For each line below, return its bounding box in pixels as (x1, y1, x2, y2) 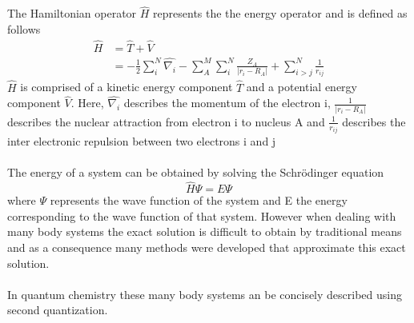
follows (7, 20, 41, 37)
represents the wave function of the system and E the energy (50, 192, 348, 209)
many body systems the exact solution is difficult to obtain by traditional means (7, 223, 402, 240)
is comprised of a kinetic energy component (20, 78, 233, 95)
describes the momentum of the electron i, (123, 94, 331, 111)
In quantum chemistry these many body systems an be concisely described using (7, 285, 402, 302)
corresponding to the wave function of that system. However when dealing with (7, 207, 396, 224)
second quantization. (7, 301, 108, 318)
